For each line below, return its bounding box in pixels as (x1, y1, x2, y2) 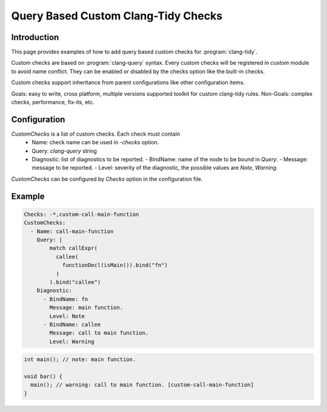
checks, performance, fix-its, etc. (11, 99, 95, 106)
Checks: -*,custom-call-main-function (24, 211, 139, 218)
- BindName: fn (43, 296, 88, 302)
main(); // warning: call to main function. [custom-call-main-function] (30, 382, 254, 388)
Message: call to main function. (49, 330, 149, 336)
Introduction (11, 32, 59, 42)
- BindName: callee (43, 321, 101, 328)
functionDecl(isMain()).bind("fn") (62, 262, 168, 269)
